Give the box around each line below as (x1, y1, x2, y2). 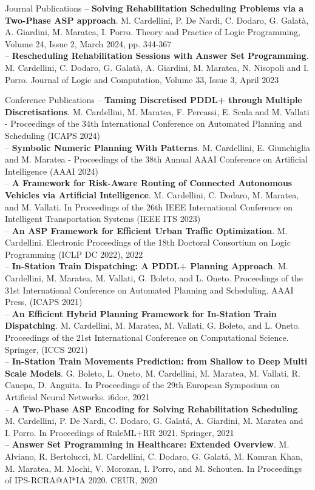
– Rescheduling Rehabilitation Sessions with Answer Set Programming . (5, 49, 309, 62)
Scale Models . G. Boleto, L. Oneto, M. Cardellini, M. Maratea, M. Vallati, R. (5, 366, 300, 379)
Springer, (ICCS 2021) (5, 343, 88, 355)
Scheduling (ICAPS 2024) (5, 129, 100, 141)
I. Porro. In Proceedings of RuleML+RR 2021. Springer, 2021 (5, 426, 234, 438)
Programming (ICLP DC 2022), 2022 (5, 247, 143, 260)
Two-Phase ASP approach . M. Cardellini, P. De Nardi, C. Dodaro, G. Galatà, (5, 13, 309, 26)
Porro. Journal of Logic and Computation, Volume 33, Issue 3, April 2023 (5, 73, 279, 86)
